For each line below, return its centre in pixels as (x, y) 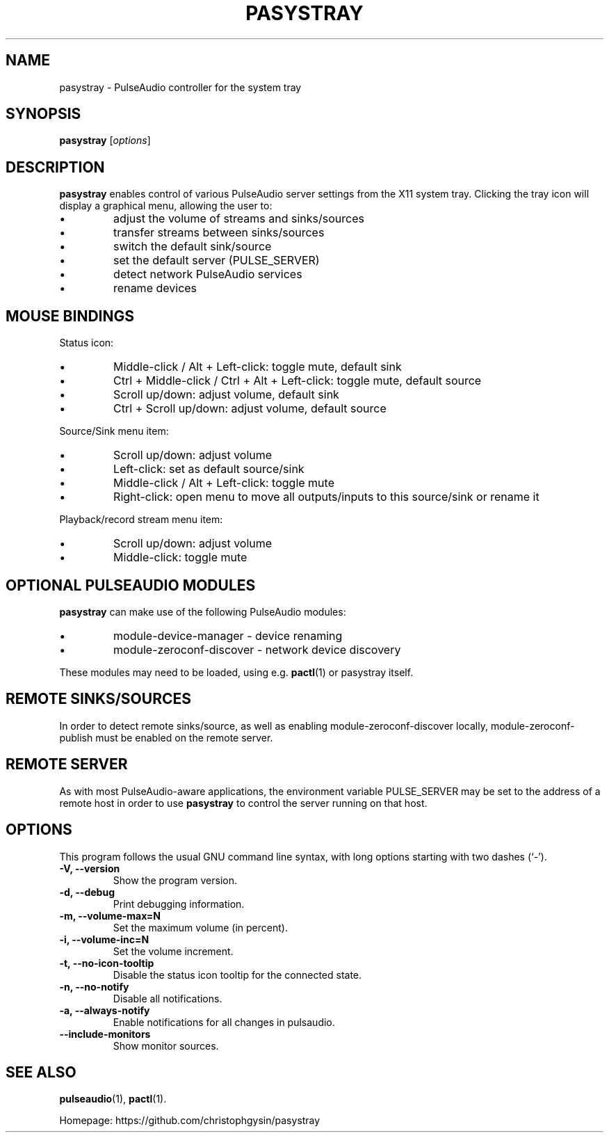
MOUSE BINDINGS (70, 316)
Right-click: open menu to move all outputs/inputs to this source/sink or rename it (326, 497)
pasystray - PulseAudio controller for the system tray (180, 87)
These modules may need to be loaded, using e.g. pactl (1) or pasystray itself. (236, 672)
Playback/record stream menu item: (141, 520)
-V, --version (90, 868)
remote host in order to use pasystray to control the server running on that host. (243, 803)
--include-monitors (105, 1034)
